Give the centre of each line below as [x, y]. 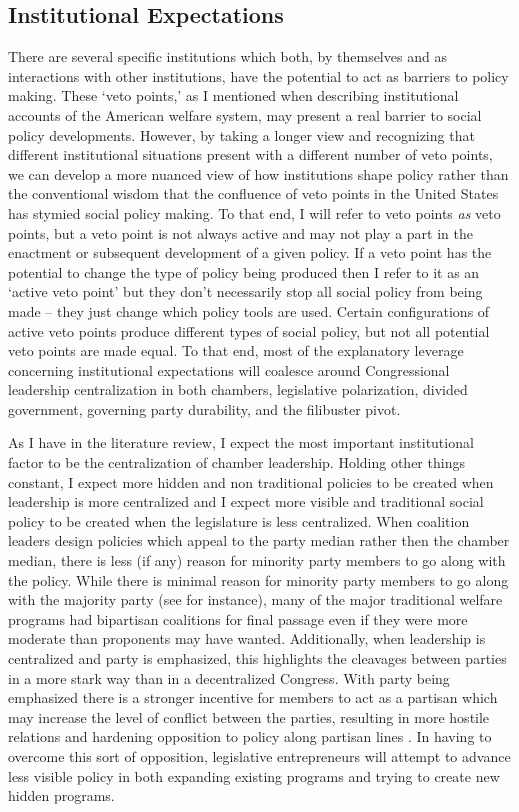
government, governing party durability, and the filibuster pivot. [204, 408]
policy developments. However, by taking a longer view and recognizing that [241, 134]
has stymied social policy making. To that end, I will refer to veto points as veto [254, 212]
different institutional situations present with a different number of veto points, [250, 154]
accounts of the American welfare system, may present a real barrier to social [245, 114]
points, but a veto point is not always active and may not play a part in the [240, 232]
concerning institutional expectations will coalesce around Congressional [229, 369]
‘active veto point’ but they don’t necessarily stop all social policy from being [245, 291]
